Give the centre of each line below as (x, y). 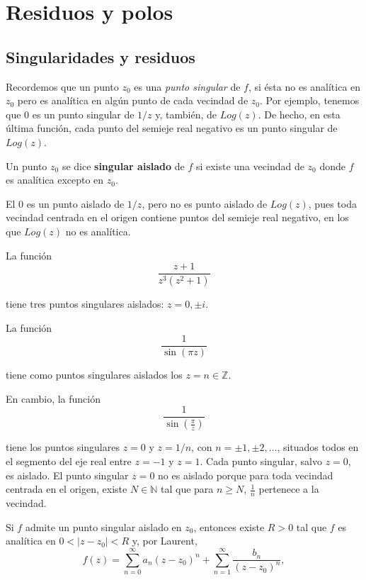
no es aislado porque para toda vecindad (246, 475)
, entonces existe (229, 526)
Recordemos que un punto (62, 86)
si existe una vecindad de (250, 166)
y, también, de (186, 114)
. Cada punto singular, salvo (261, 461)
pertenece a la (289, 489)
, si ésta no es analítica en (304, 86)
